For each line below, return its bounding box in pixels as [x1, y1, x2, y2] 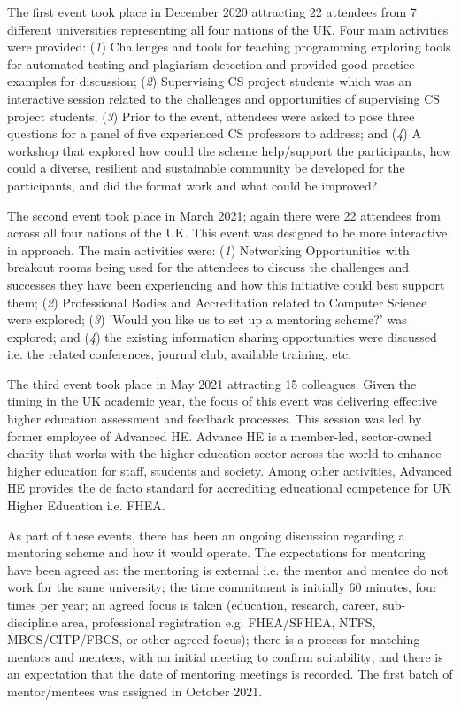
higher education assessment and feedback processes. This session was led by [7, 409, 422, 428]
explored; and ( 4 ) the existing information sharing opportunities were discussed [7, 327, 437, 346]
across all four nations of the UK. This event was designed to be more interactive [7, 223, 448, 242]
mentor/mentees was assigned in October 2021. [7, 681, 263, 700]
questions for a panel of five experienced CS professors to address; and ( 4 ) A [7, 124, 421, 143]
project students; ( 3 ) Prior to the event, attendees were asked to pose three [7, 106, 415, 125]
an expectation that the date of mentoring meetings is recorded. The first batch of [7, 664, 453, 683]
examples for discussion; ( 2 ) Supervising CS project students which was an [7, 72, 412, 90]
